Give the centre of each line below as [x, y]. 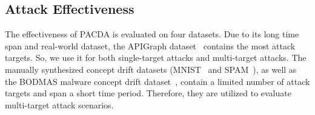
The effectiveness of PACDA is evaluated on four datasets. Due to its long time [152, 34]
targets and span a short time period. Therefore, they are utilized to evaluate [148, 93]
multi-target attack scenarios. [59, 104]
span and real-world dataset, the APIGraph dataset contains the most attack [150, 45]
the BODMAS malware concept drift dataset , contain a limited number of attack [157, 81]
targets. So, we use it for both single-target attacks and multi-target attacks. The [156, 57]
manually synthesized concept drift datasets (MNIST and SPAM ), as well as [151, 69]
